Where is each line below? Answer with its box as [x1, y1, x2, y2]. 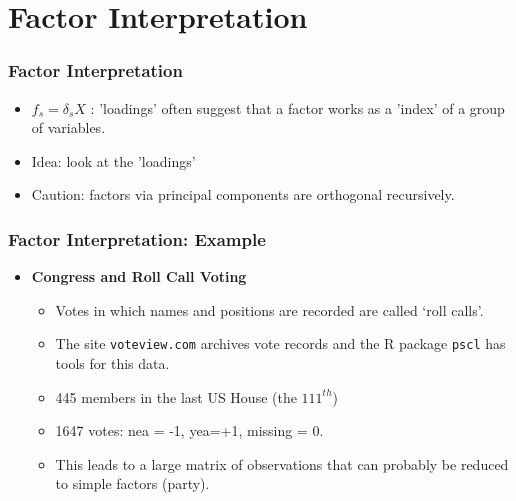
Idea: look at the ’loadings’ [31, 150, 196, 171]
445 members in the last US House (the [55, 386, 297, 407]
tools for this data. [55, 353, 170, 374]
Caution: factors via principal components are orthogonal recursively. [31, 184, 455, 205]
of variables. [31, 117, 106, 138]
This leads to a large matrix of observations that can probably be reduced [55, 453, 509, 474]
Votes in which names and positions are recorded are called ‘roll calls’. [55, 299, 484, 320]
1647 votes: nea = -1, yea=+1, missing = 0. [55, 420, 324, 441]
